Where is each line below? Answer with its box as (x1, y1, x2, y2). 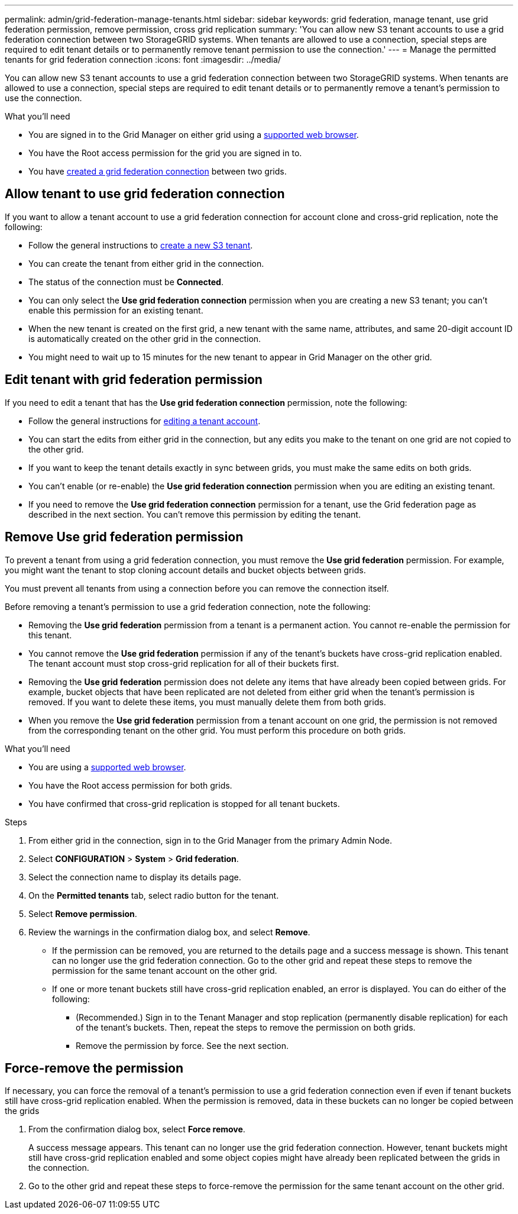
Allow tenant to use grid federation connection (5, 186, 285, 202)
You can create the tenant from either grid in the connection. (28, 258, 264, 269)
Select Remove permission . (28, 908, 137, 919)
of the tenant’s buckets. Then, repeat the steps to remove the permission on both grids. (76, 1022, 416, 1032)
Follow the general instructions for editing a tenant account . (28, 415, 261, 426)
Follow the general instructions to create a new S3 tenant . (28, 240, 253, 250)
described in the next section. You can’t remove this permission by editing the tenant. (28, 509, 361, 519)
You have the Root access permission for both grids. (28, 780, 232, 790)
